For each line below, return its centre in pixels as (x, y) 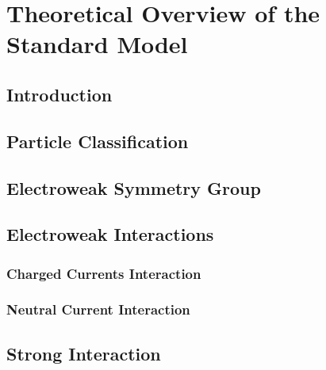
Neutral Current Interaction (98, 309)
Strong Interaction (84, 353)
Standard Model (97, 44)
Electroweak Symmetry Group (134, 187)
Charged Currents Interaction (104, 273)
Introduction (59, 94)
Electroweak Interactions (110, 234)
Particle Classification (98, 141)
